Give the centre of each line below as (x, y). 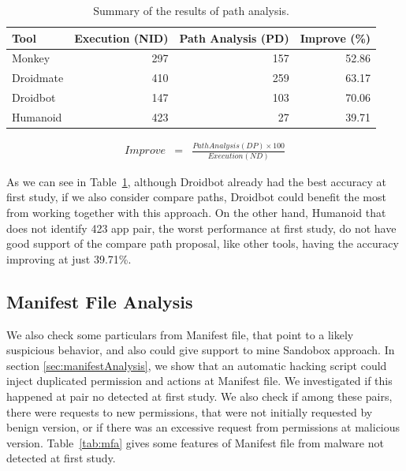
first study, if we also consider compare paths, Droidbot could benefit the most (196, 197)
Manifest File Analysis (100, 301)
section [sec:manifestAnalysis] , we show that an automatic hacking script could (197, 365)
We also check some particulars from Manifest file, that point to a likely (180, 334)
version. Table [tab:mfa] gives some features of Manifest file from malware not (195, 442)
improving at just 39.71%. (69, 258)
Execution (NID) (121, 37)
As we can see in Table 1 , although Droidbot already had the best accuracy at (196, 181)
